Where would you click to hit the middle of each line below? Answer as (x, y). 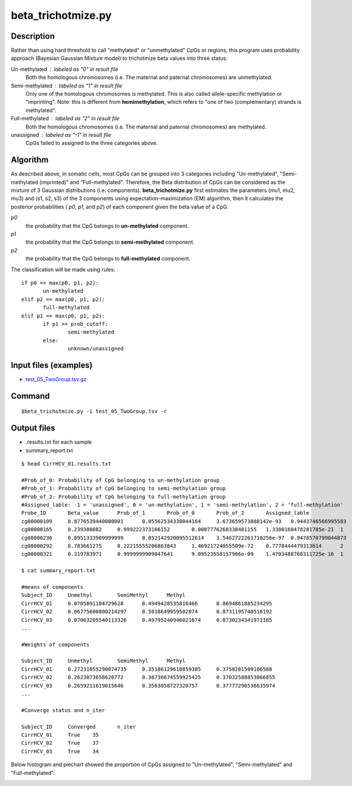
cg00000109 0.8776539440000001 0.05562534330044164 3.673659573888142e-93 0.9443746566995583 (184, 521)
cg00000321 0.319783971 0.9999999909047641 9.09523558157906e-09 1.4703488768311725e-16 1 (182, 554)
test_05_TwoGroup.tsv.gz (56, 379)
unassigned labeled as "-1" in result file (61, 134)
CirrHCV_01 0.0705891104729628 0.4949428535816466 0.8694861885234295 (147, 603)
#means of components (52, 587)
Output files (33, 428)
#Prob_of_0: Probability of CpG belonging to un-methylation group (120, 480)
